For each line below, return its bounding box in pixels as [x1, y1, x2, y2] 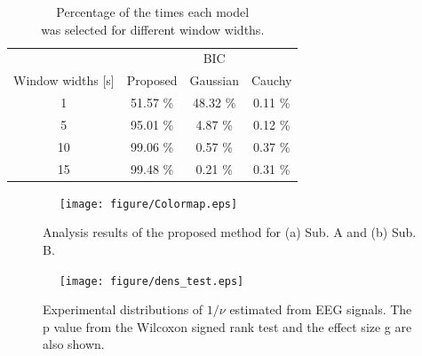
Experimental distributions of [43, 300, 203, 319]
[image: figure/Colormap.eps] [59, 197, 238, 210]
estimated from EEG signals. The [229, 300, 412, 319]
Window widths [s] [13, 71, 115, 90]
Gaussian [189, 71, 239, 90]
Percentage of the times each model [56, 3, 250, 20]
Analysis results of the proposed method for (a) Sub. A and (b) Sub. [43, 223, 417, 241]
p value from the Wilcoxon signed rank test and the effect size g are [43, 317, 412, 336]
